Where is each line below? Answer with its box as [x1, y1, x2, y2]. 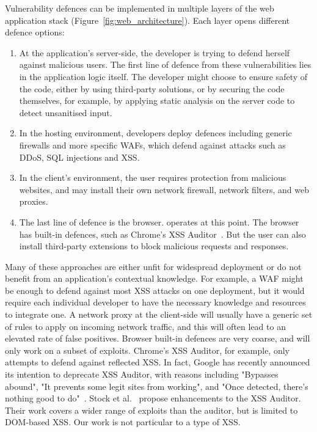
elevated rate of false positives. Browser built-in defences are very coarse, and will [5, 332, 310, 345]
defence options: [5, 26, 65, 38]
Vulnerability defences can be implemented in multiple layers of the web [5, 2, 274, 14]
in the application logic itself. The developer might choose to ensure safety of [19, 70, 308, 82]
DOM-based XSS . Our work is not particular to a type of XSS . [5, 416, 241, 428]
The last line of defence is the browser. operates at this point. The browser [19, 215, 299, 228]
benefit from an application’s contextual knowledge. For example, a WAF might [5, 272, 304, 285]
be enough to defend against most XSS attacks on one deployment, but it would [5, 284, 305, 296]
